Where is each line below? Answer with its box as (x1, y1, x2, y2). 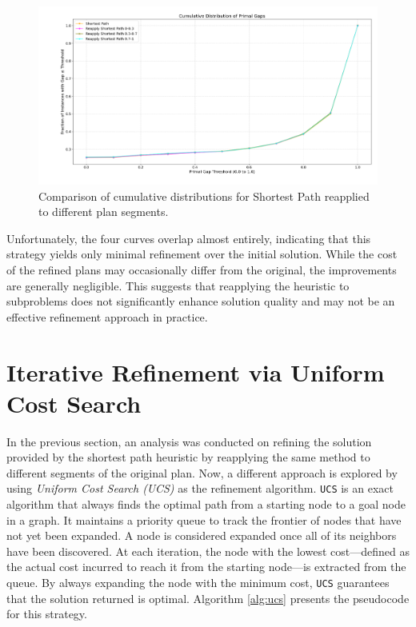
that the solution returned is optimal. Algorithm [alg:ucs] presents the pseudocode (6, 589, 410, 606)
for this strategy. (6, 605, 87, 622)
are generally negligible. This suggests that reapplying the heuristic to (6, 277, 350, 294)
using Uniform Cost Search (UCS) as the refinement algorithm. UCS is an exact (6, 480, 394, 497)
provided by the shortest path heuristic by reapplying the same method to (6, 449, 370, 465)
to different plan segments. (38, 203, 169, 220)
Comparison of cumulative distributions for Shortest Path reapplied (38, 187, 370, 204)
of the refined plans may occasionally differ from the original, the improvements (6, 261, 397, 278)
